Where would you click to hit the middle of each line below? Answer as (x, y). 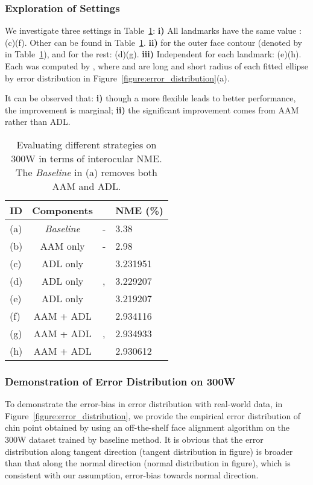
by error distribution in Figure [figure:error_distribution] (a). (117, 78)
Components (62, 210)
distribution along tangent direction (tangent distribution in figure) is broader (149, 451)
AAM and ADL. (87, 186)
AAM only (62, 246)
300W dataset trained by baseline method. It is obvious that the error (134, 439)
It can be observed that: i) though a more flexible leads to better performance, (150, 98)
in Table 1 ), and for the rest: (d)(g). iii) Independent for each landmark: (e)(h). (153, 54)
